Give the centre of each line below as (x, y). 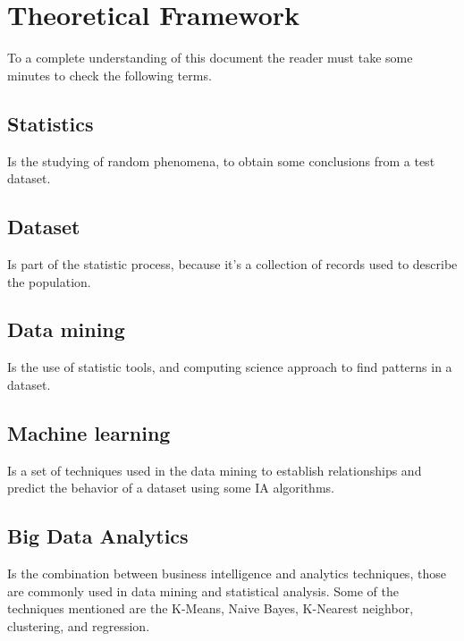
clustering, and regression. (79, 625)
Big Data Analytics (98, 536)
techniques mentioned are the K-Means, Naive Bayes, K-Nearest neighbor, (211, 608)
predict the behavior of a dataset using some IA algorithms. (171, 488)
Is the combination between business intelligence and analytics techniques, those (227, 574)
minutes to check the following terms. (110, 75)
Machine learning (89, 432)
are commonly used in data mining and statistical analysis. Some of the (203, 590)
